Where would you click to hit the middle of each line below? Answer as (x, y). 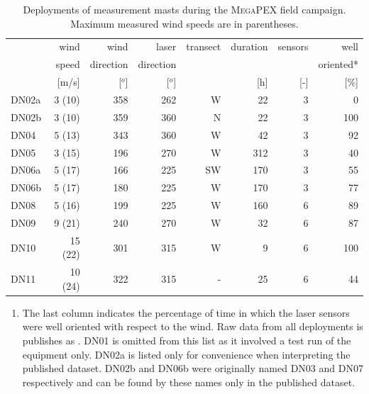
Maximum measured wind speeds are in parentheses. (184, 23)
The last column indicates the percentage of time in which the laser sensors (186, 312)
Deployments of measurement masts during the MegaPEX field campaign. (184, 9)
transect (204, 46)
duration (249, 46)
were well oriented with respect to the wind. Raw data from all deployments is (193, 326)
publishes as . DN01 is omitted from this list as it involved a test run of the (187, 340)
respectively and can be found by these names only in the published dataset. (189, 382)
